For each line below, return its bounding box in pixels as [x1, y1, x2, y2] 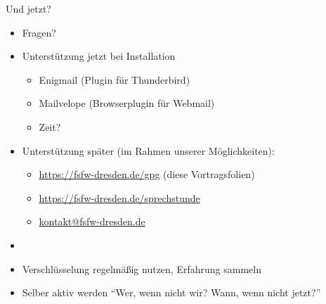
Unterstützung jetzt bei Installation [22, 49, 176, 63]
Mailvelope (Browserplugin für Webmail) [39, 96, 215, 110]
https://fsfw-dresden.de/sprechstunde [39, 190, 200, 205]
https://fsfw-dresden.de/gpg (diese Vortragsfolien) [39, 167, 255, 182]
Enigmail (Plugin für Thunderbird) [39, 72, 190, 87]
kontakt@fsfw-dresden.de [39, 214, 145, 229]
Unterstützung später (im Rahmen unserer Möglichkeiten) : [22, 143, 275, 158]
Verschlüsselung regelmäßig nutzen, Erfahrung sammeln [22, 261, 261, 276]
